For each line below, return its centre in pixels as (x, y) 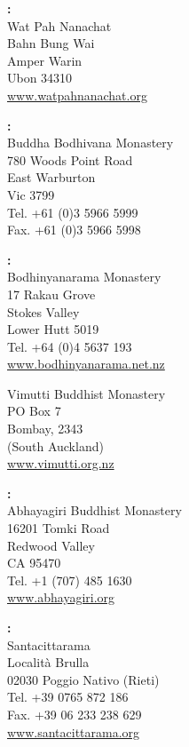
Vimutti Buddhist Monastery (87, 393)
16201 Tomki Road (59, 528)
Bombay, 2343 (45, 429)
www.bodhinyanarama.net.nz (86, 364)
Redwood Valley (51, 545)
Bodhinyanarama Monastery (84, 277)
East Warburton (51, 177)
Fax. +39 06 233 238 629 (75, 714)
